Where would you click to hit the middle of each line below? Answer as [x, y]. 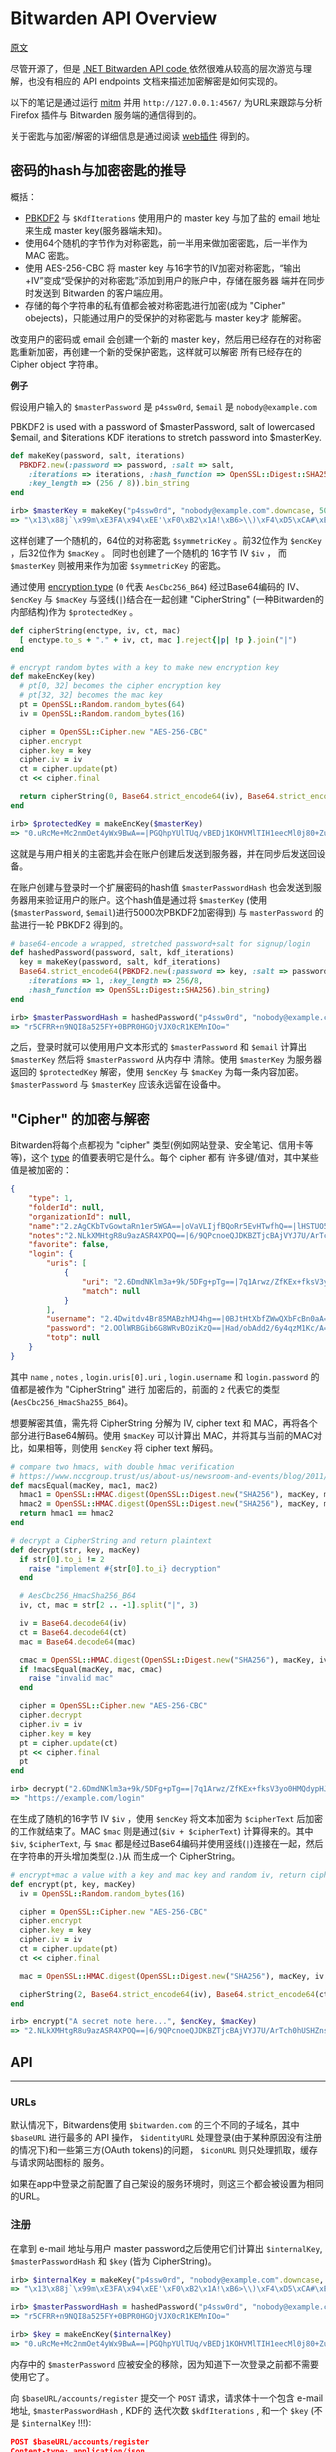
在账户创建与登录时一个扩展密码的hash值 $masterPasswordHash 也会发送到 [161, 887]
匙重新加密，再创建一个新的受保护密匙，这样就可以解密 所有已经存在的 [156, 351]
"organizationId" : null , [80, 1217]
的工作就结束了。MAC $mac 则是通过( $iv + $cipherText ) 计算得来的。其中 [162, 1831]
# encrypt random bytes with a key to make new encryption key [145, 667]
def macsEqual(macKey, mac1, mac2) [84, 1485]
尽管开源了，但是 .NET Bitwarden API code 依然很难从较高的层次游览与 [156, 68]
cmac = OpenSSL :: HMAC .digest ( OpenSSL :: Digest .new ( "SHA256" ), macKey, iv [174, 1660]
